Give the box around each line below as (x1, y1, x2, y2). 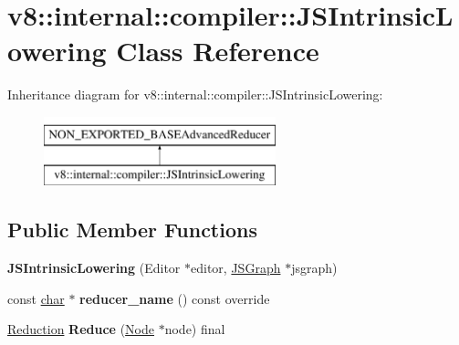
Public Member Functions (7, 215, 257, 244)
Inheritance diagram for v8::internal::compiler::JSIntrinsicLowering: (7, 85, 383, 104)
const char (7, 288, 65, 308)
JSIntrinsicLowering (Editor (7, 258, 181, 277)
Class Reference (116, 32, 319, 69)
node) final (164, 319, 225, 339)
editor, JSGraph (191, 258, 281, 277)
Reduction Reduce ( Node (7, 319, 155, 339)
